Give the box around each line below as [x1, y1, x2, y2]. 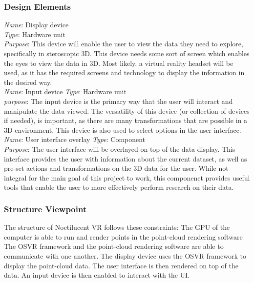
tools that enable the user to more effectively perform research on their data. [4, 182, 234, 192]
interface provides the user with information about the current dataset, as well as [4, 153, 247, 163]
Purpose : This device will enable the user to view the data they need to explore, [4, 39, 243, 49]
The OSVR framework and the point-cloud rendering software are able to [4, 241, 224, 251]
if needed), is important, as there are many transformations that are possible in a [4, 115, 248, 125]
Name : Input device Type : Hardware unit [4, 86, 127, 97]
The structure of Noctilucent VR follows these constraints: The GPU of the [4, 222, 230, 232]
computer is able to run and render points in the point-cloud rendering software [4, 231, 243, 242]
